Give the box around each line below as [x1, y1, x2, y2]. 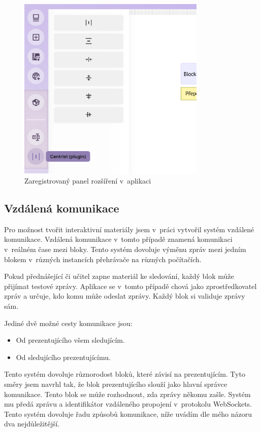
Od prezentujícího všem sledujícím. [16, 335, 125, 345]
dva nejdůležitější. [4, 418, 60, 429]
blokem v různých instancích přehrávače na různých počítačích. [4, 254, 202, 264]
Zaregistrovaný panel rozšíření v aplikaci [24, 175, 151, 186]
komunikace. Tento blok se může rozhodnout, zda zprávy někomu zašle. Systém [4, 388, 251, 399]
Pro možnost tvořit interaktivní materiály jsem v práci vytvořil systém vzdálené [4, 224, 254, 234]
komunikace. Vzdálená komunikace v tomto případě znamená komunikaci [4, 234, 233, 244]
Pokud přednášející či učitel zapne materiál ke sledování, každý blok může [4, 271, 234, 281]
